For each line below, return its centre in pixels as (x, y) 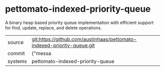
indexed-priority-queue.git (63, 45)
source (15, 42)
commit (16, 53)
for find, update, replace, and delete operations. (54, 27)
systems (17, 61)
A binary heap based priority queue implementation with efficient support (79, 23)
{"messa (41, 53)
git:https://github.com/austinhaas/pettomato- (84, 39)
